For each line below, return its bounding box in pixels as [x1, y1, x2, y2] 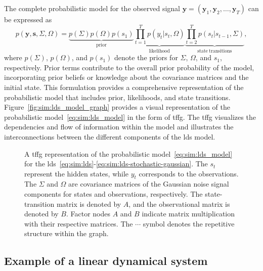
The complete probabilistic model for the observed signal [4, 3, 181, 13]
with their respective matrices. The [24, 218, 133, 229]
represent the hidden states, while [24, 168, 129, 178]
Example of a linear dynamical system [4, 253, 208, 268]
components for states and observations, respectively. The [24, 189, 203, 199]
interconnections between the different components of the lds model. [4, 131, 215, 142]
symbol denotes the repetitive [143, 218, 235, 229]
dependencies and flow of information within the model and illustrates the [4, 121, 234, 132]
